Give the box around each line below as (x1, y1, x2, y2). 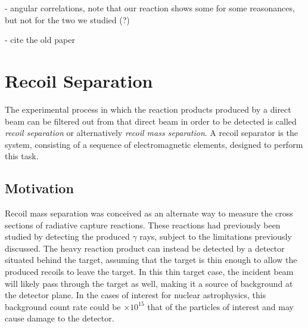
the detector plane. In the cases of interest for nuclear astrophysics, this (5, 289, 266, 301)
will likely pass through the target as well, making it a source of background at (5, 277, 293, 289)
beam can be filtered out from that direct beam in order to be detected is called (5, 115, 297, 127)
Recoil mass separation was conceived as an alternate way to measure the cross (5, 207, 293, 219)
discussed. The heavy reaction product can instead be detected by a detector (5, 242, 285, 254)
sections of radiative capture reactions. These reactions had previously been (5, 218, 281, 231)
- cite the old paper (5, 33, 75, 46)
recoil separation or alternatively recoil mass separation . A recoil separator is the (5, 126, 298, 139)
